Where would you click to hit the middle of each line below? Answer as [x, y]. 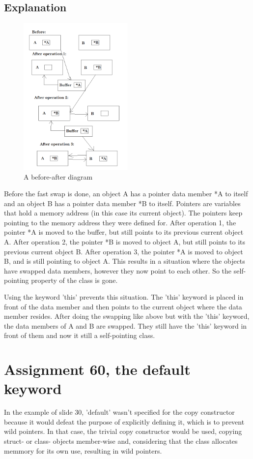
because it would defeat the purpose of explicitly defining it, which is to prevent [124, 421]
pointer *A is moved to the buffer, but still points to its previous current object [124, 232]
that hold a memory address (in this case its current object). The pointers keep [123, 213]
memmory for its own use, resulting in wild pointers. [83, 450]
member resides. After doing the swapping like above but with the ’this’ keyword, [127, 316]
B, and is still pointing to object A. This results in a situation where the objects [125, 261]
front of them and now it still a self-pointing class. [80, 335]
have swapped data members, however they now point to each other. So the [118, 270]
